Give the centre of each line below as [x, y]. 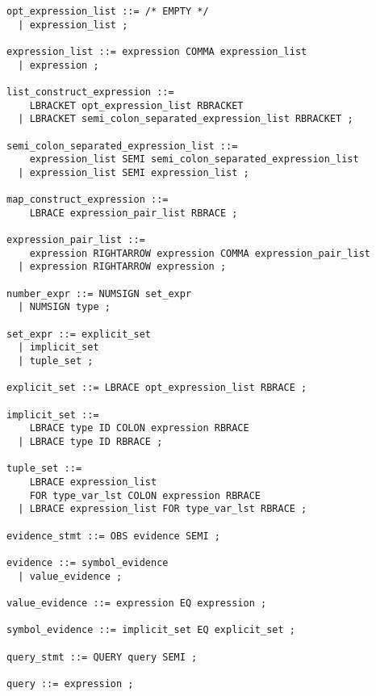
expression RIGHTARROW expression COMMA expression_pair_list [200, 253]
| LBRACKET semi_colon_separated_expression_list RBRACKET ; [186, 119]
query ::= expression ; [70, 683]
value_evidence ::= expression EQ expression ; [137, 603]
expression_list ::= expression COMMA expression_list [157, 51]
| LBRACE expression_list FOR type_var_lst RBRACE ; [163, 509]
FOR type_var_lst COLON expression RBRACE [145, 495]
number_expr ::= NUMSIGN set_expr [99, 293]
